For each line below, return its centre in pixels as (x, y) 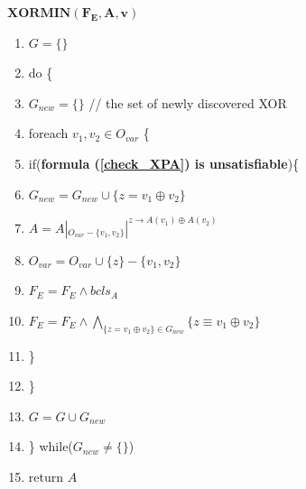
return (46, 476)
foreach (48, 133)
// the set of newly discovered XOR (188, 102)
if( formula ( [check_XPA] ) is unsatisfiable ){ (164, 163)
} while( (51, 446)
